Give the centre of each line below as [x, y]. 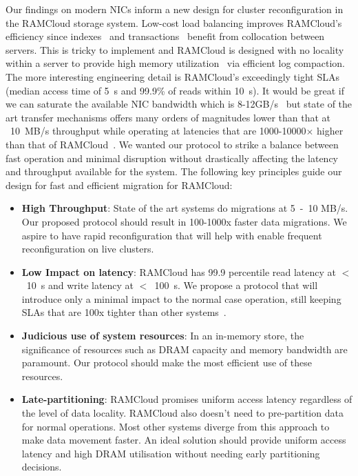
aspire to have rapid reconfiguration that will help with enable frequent [172, 235]
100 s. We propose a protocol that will [236, 285]
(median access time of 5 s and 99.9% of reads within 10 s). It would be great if [175, 90]
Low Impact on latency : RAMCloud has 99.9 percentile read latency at [179, 271]
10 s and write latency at [80, 285]
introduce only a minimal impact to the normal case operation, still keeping [181, 298]
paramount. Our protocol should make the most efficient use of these [167, 363]
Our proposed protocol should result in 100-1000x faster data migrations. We [184, 221]
